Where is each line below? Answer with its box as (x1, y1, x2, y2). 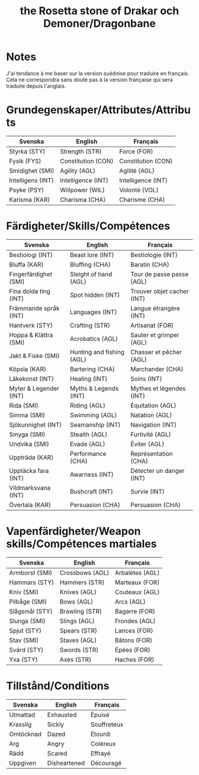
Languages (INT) (70, 307, 117, 316)
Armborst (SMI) (9, 568, 53, 577)
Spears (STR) (59, 626, 98, 634)
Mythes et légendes (130, 384, 186, 392)
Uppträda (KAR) (9, 453, 54, 461)
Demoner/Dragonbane (43, 17, 156, 30)
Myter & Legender (9, 384, 60, 392)
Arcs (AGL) (114, 598, 146, 606)
